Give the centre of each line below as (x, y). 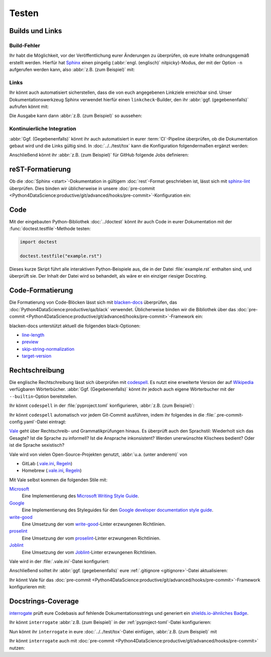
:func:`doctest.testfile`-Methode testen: (50, 229)
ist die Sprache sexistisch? (37, 445)
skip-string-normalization (48, 349)
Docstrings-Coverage (44, 601)
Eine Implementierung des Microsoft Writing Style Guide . (81, 496)
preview (30, 342)
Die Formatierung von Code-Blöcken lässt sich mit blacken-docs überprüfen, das (93, 302)
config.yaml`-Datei (29, 422)
